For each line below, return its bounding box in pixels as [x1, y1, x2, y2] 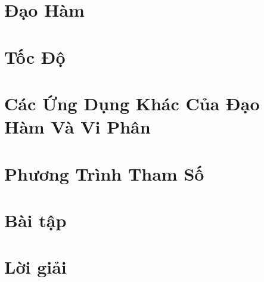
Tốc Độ [4, 44, 66, 69]
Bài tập [4, 207, 67, 232]
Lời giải [4, 255, 67, 279]
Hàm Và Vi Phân [4, 114, 151, 139]
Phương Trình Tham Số [4, 161, 204, 185]
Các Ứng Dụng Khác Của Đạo [4, 91, 260, 115]
